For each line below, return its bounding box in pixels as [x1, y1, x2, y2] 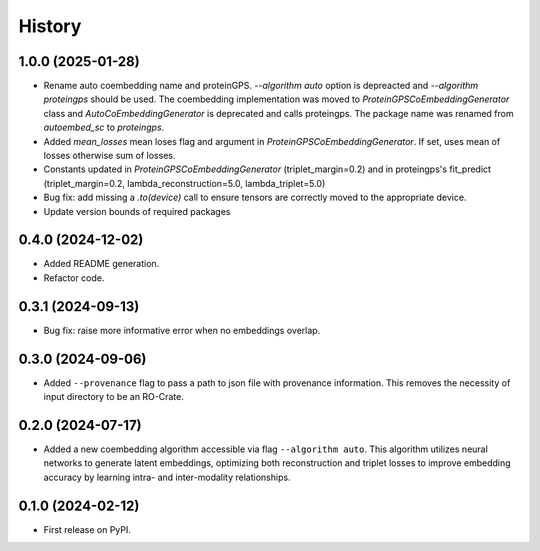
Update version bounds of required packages [43, 205, 231, 217]
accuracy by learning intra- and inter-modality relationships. [43, 471, 291, 483]
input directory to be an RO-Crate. [43, 391, 184, 403]
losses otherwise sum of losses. [43, 150, 176, 162]
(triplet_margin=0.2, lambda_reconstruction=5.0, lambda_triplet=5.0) [43, 177, 326, 189]
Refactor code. [43, 271, 105, 284]
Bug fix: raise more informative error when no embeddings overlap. [43, 324, 321, 336]
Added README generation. [43, 258, 160, 270]
